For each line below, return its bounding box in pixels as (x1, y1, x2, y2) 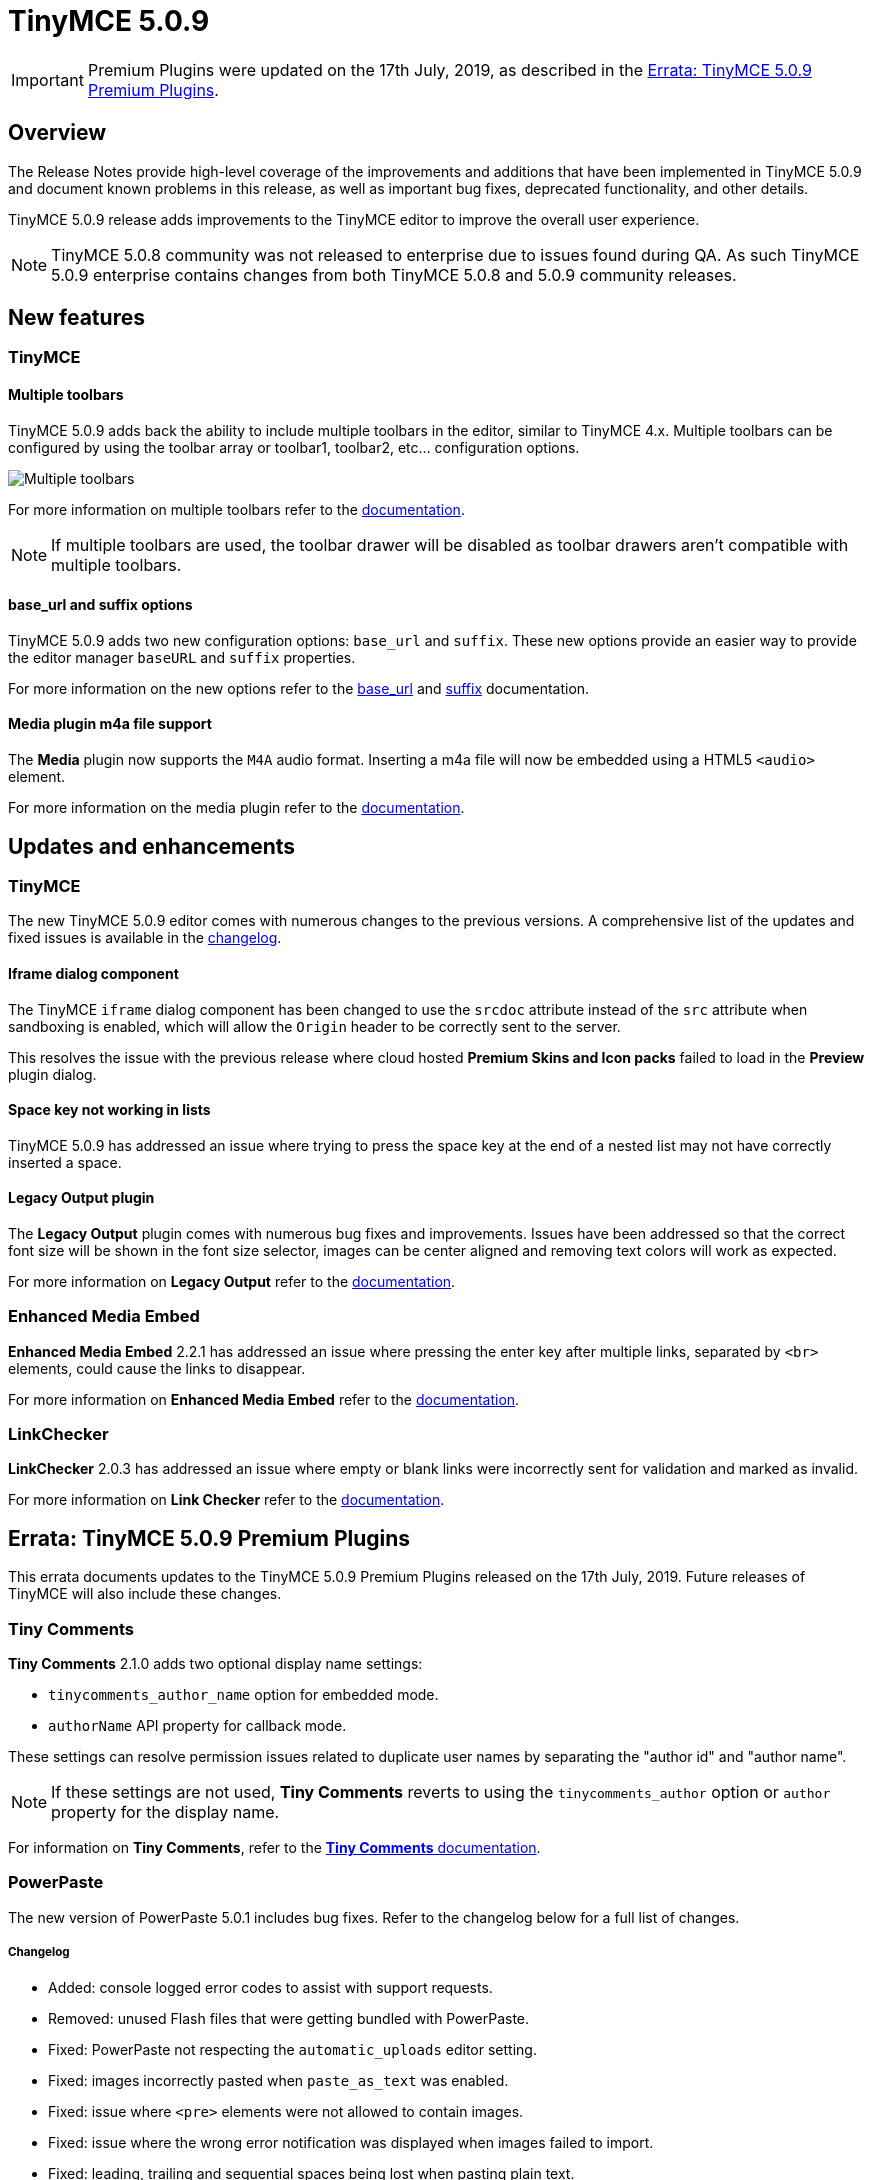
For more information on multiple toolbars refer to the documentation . (8, 500, 465, 518)
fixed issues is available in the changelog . (8, 929, 282, 947)
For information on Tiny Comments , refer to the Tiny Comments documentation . (8, 1839, 541, 1857)
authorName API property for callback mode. (48, 1717, 347, 1735)
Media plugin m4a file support (8, 715, 212, 733)
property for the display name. (51, 1802, 280, 1823)
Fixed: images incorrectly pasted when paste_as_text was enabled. (48, 2071, 509, 2089)
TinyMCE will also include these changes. (8, 1585, 282, 1603)
